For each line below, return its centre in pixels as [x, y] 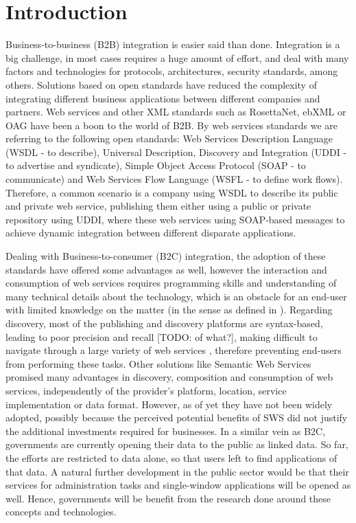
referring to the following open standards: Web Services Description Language [169, 138]
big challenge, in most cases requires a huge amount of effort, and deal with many [177, 57]
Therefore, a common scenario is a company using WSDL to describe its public [172, 192]
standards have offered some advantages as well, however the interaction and [166, 269]
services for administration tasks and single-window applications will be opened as [178, 485]
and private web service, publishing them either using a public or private [158, 206]
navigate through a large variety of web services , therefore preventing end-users [174, 350]
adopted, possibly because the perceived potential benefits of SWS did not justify [177, 418]
